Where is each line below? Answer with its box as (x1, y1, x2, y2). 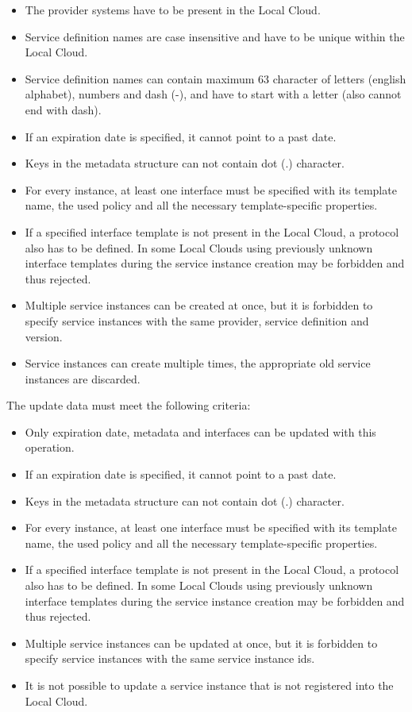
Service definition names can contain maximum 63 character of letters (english (25, 70, 406, 87)
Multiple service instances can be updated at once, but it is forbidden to (25, 634, 378, 651)
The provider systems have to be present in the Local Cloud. (25, 2, 321, 17)
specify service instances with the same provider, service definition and (25, 312, 369, 329)
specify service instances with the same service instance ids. (25, 650, 315, 667)
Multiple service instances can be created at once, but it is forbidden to (25, 297, 373, 314)
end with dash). (25, 101, 102, 117)
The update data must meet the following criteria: (6, 397, 251, 414)
